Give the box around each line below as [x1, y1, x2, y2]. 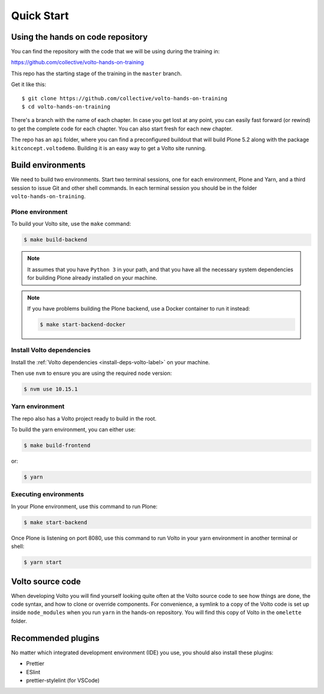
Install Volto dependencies [11, 346, 91, 355]
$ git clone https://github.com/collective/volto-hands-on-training [22, 95, 227, 102]
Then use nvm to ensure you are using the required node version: [11, 370, 172, 377]
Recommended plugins [11, 633, 100, 643]
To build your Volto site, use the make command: [11, 220, 131, 228]
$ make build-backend [23, 236, 88, 243]
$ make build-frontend [23, 442, 91, 449]
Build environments [11, 160, 86, 171]
